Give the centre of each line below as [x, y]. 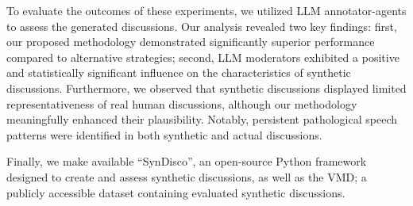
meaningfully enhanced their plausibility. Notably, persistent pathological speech [202, 119]
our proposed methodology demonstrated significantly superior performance [191, 42]
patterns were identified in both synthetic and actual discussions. [164, 134]
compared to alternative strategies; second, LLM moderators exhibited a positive [203, 57]
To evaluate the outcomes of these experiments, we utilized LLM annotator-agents [206, 10]
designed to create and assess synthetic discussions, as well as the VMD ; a [187, 176]
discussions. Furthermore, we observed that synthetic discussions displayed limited [206, 88]
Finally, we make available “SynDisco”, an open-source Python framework [187, 161]
